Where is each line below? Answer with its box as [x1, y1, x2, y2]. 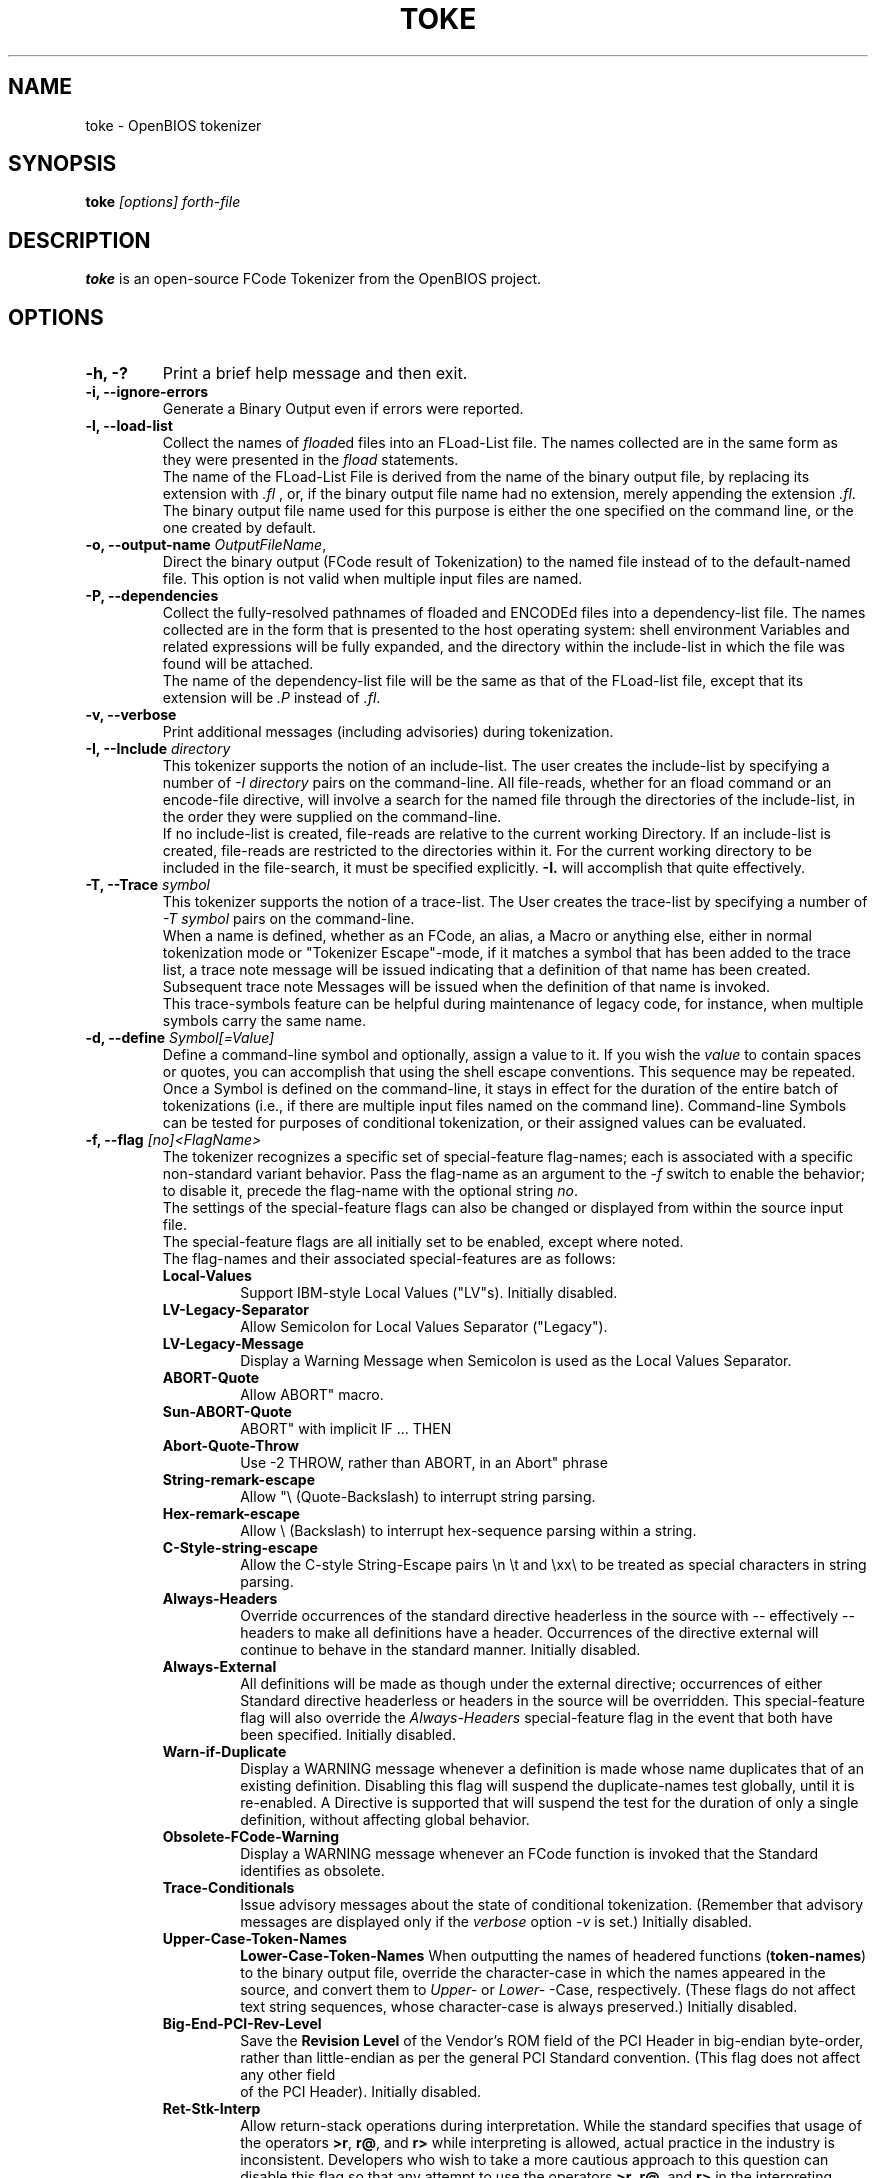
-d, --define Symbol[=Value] [85, 1029, 275, 1047]
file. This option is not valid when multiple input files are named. [162, 570, 583, 588]
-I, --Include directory [85, 740, 231, 758]
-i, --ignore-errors [85, 383, 209, 401]
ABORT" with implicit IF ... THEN [240, 1420, 452, 1438]
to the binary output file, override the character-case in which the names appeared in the [240, 1964, 826, 1982]
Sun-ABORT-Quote [162, 1403, 292, 1421]
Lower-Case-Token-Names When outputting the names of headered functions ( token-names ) [240, 1947, 867, 1965]
